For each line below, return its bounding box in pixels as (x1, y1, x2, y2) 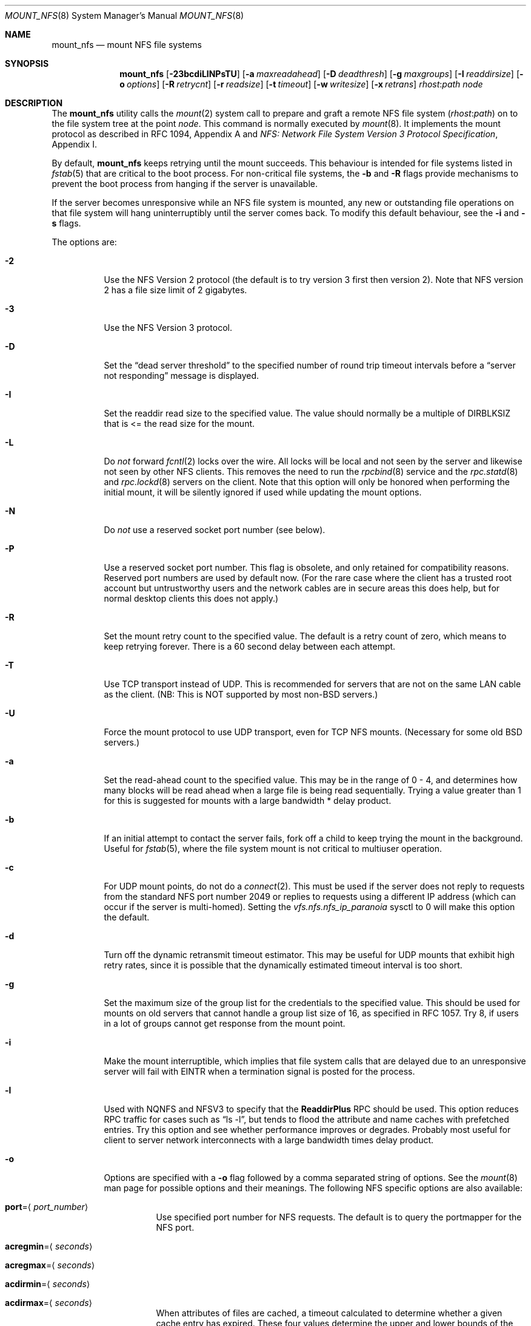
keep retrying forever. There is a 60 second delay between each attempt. (104, 641, 396, 651)
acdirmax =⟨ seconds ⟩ (5, 1297, 93, 1308)
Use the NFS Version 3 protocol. (104, 322, 232, 333)
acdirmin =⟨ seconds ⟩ (5, 1279, 90, 1289)
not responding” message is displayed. (104, 370, 259, 381)
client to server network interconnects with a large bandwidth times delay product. (104, 1135, 434, 1145)
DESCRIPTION (5, 98, 63, 108)
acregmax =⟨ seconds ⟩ (5, 1260, 95, 1270)
